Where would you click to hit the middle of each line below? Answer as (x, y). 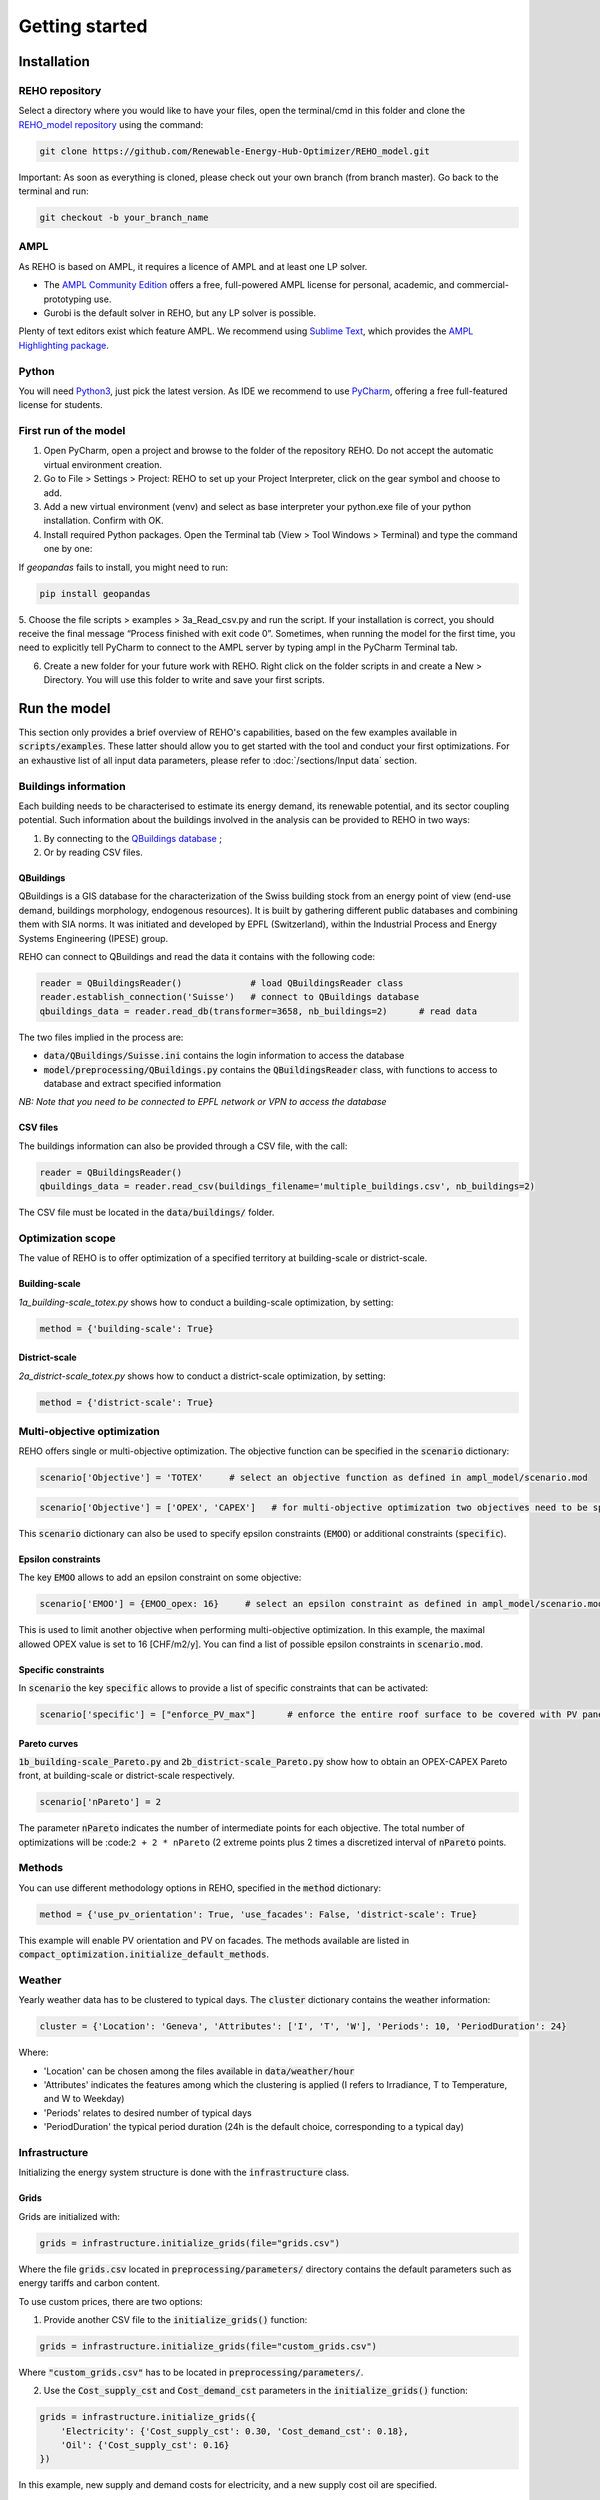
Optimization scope (67, 1238)
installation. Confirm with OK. (103, 521)
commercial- (483, 285)
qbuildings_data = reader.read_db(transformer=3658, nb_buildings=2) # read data (258, 1011)
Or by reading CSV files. (93, 852)
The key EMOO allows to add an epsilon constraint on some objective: (160, 1577)
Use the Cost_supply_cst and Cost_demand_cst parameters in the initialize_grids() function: (256, 2391)
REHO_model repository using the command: (111, 124)
